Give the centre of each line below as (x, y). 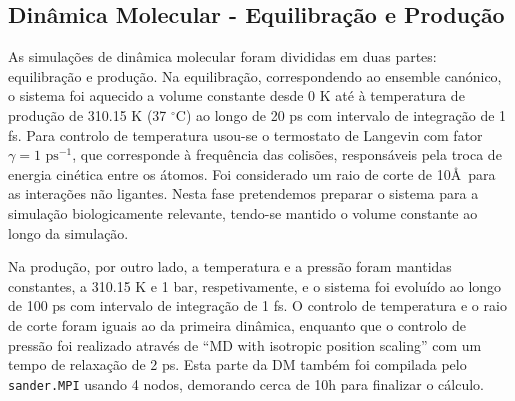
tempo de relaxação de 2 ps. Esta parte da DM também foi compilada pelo (237, 364)
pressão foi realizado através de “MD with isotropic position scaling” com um (245, 344)
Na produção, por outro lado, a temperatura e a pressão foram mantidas (230, 266)
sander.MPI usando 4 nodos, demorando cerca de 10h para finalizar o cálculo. (246, 383)
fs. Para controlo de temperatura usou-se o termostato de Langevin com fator (245, 134)
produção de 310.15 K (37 (87, 114)
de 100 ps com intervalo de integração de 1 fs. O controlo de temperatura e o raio (257, 305)
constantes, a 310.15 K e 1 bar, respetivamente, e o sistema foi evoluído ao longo (255, 285)
